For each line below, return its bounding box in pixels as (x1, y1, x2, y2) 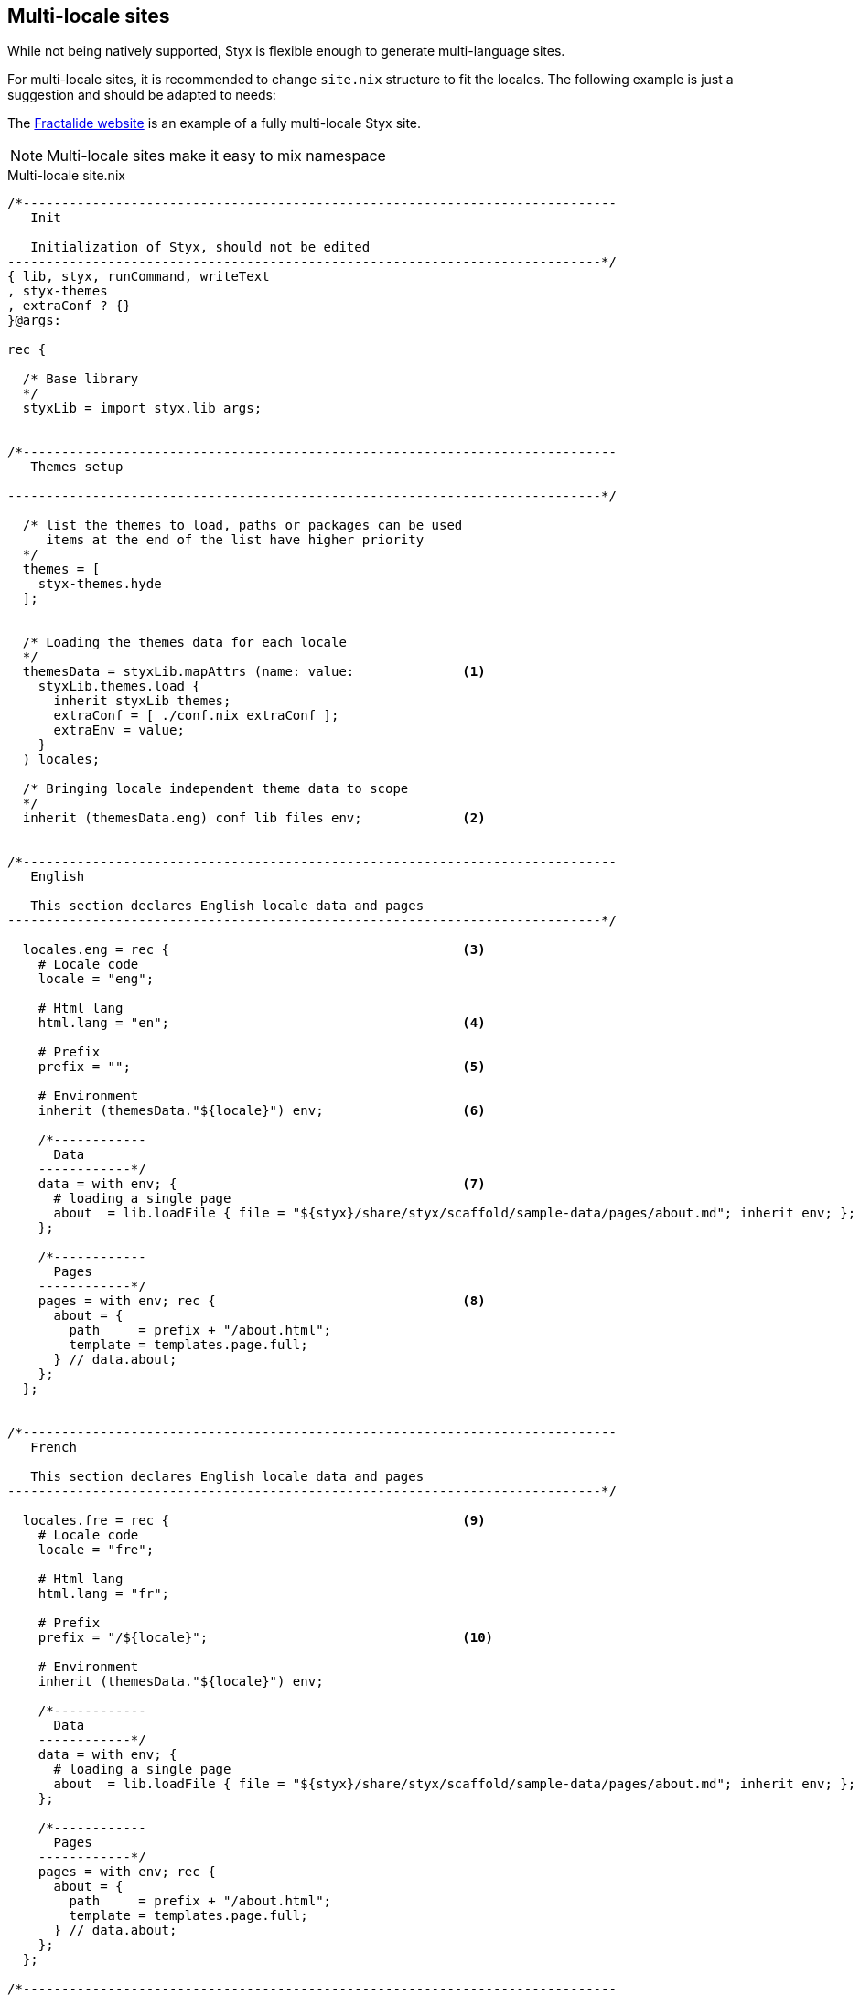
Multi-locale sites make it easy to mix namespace (47, 146, 386, 166)
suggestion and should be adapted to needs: (7, 87, 276, 103)
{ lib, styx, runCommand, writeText (7, 269, 270, 284)
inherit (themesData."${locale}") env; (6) (38, 1103, 486, 1119)
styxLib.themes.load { (38, 679, 200, 694)
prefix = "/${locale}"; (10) (38, 1630, 494, 1646)
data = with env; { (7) (38, 1176, 486, 1192)
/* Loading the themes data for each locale (22, 635, 347, 650)
